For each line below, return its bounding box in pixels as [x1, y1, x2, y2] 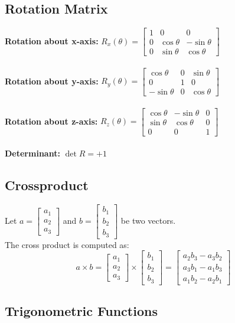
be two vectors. [120, 214, 176, 226]
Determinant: [5, 147, 60, 159]
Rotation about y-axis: [5, 74, 99, 87]
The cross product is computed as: [5, 238, 129, 250]
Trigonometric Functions [5, 301, 158, 319]
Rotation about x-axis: [5, 34, 99, 47]
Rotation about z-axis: [5, 115, 98, 127]
